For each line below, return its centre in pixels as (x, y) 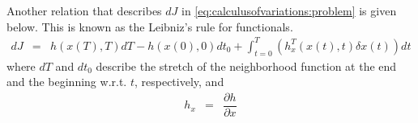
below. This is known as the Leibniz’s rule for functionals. (150, 26)
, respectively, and (179, 82)
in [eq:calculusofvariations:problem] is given (289, 10)
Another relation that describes (84, 10)
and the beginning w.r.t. (67, 82)
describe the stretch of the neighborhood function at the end (246, 66)
